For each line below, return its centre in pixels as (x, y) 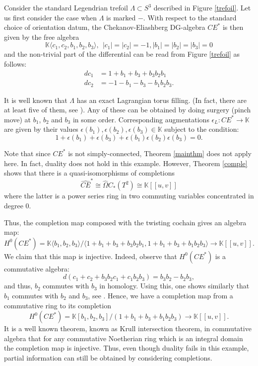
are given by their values (41, 129)
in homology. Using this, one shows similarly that (174, 286)
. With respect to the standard (190, 17)
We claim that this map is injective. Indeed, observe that (91, 256)
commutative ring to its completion (58, 305)
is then (233, 27)
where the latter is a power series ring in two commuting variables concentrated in (129, 196)
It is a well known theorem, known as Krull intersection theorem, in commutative (128, 328)
